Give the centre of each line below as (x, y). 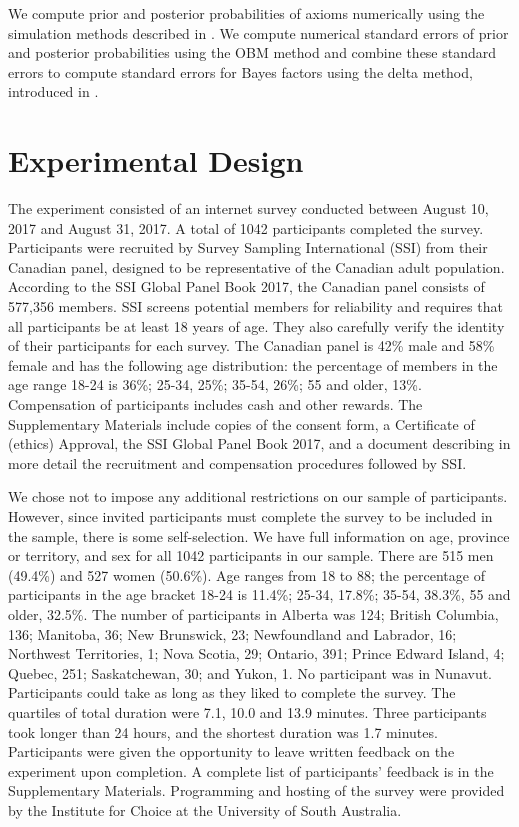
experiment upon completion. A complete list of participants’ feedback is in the (251, 770)
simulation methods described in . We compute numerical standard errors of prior (258, 32)
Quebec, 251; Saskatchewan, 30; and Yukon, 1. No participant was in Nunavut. (250, 672)
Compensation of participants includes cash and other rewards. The (215, 404)
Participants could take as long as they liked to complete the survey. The (232, 692)
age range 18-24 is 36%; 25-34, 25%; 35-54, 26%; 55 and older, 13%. (215, 384)
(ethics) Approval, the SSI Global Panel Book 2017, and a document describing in (259, 443)
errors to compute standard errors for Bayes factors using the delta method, (240, 71)
